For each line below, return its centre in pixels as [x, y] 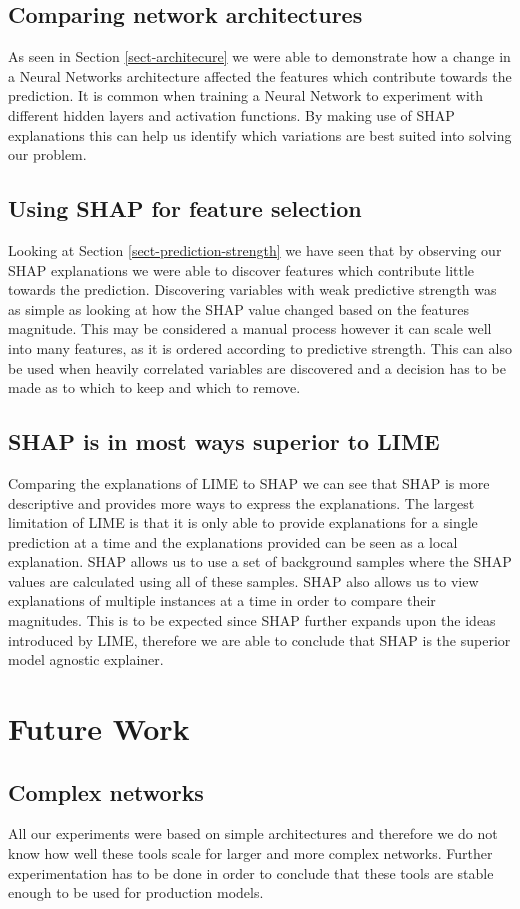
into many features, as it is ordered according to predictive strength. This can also [260, 347]
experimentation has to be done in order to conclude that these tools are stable [251, 872]
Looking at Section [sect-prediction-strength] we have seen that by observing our [255, 249]
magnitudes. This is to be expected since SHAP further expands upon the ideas [252, 620]
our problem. [47, 154]
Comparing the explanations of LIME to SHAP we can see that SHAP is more [249, 482]
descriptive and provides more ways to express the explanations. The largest [241, 502]
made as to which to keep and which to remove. [154, 387]
